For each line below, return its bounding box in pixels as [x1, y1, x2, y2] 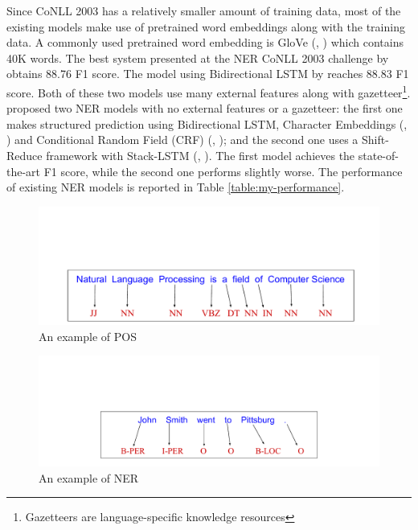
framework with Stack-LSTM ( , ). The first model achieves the [46, 147, 355, 163]
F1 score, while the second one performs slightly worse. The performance [43, 162, 403, 179]
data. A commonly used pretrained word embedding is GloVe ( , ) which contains [6, 34, 404, 51]
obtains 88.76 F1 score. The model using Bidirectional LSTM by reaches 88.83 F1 [6, 65, 409, 82]
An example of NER [39, 469, 139, 486]
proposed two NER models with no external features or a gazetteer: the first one [6, 100, 403, 117]
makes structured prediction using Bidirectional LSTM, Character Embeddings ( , [6, 115, 408, 132]
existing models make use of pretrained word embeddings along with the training [6, 18, 405, 35]
